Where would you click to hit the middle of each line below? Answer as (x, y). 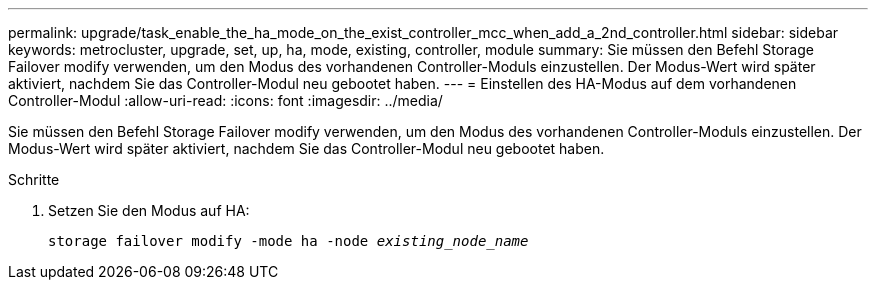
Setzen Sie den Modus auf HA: (149, 210)
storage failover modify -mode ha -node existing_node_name (288, 241)
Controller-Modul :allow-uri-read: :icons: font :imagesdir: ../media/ (225, 100)
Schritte (34, 179)
